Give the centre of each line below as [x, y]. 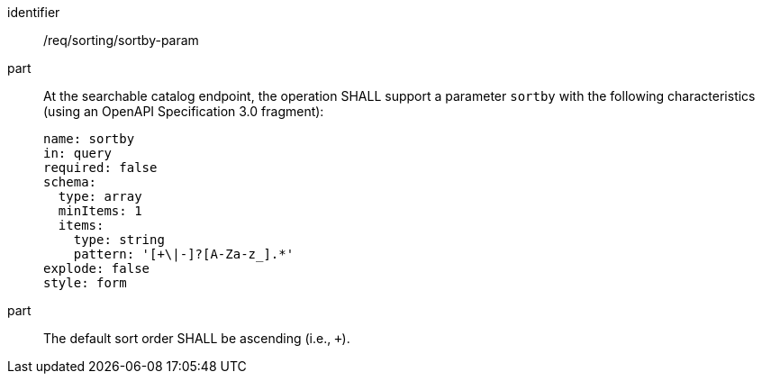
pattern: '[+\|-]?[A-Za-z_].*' [184, 254]
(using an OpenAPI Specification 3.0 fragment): [184, 111]
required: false [100, 168]
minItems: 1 [100, 211]
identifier [34, 12]
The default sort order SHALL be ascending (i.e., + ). [197, 338]
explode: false [97, 268]
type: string [119, 240]
